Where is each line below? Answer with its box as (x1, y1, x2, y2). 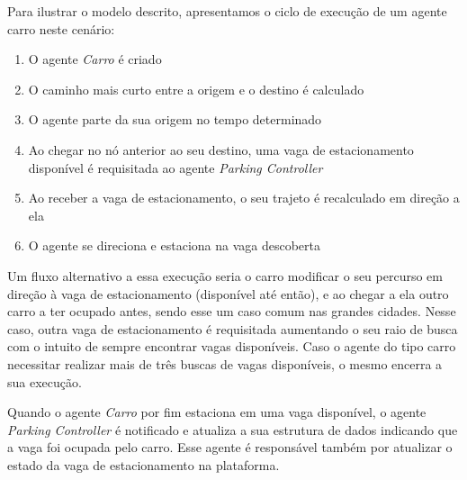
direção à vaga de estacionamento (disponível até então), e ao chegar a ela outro (7, 284, 449, 303)
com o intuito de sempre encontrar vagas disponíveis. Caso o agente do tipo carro (7, 337, 456, 356)
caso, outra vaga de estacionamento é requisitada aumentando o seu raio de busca (7, 319, 458, 338)
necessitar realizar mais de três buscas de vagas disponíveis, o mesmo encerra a (7, 354, 443, 373)
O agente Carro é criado (28, 50, 162, 68)
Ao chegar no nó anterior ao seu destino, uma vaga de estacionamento (28, 140, 414, 158)
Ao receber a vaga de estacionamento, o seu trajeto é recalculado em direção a (28, 188, 460, 207)
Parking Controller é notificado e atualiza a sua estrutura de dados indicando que (7, 420, 458, 439)
